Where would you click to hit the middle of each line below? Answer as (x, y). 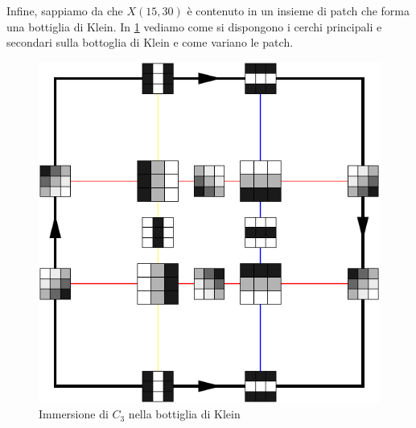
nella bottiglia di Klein (184, 414)
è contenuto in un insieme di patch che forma (298, 10)
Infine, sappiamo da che (65, 10)
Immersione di (74, 414)
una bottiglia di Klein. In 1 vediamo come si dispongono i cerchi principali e (194, 26)
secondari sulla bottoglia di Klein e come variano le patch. (150, 42)
